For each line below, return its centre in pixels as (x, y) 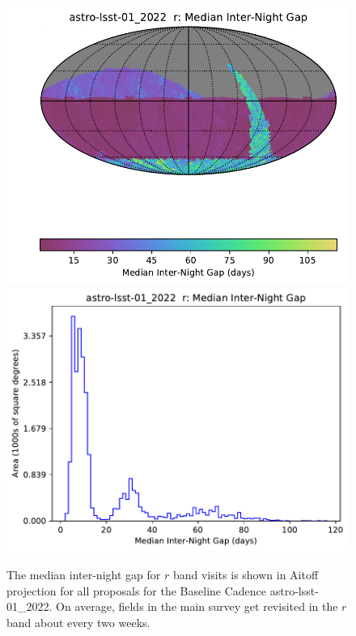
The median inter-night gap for (84, 574)
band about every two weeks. (78, 622)
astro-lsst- (294, 590)
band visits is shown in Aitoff (246, 574)
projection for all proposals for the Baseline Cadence (137, 590)
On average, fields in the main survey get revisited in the (197, 606)
